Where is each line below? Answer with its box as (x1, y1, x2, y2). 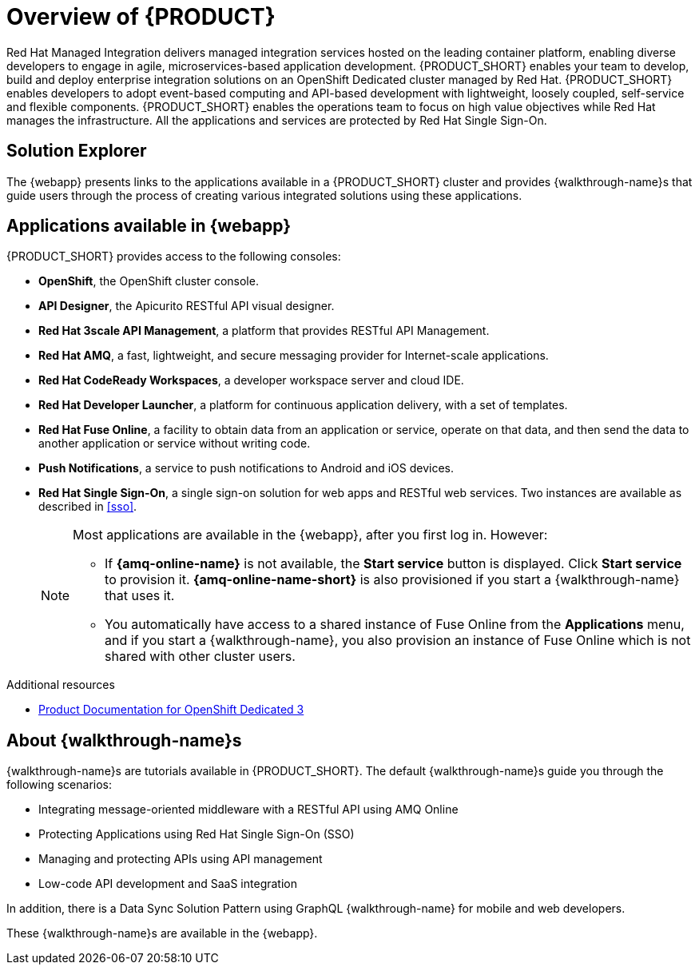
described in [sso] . (38, 499, 137, 514)
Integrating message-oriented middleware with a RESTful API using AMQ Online (38, 802, 459, 817)
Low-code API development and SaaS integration (38, 877, 297, 891)
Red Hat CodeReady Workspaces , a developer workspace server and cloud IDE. (38, 373, 464, 388)
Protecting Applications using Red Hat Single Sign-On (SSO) (38, 827, 355, 842)
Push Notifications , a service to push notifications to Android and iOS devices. (38, 461, 455, 476)
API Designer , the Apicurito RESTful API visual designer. (38, 299, 335, 313)
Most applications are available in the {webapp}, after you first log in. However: (73, 527, 548, 543)
